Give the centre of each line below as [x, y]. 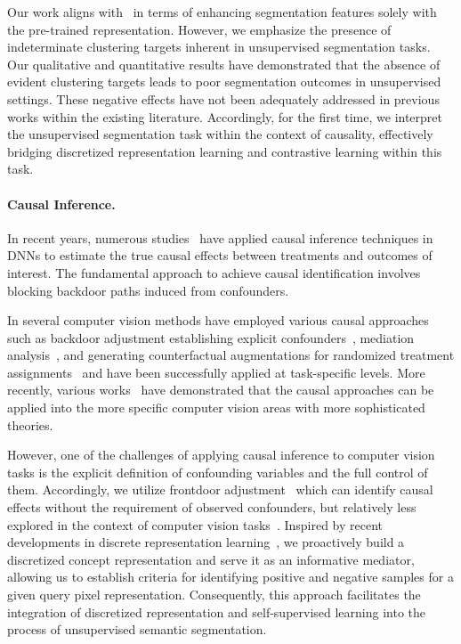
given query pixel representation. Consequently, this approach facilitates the [214, 595]
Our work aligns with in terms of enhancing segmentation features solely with [222, 12]
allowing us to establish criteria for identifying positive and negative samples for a [230, 577]
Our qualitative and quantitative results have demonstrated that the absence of [224, 64]
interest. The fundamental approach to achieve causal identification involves [214, 272]
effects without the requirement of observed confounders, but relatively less [212, 507]
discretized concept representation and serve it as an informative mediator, [211, 559]
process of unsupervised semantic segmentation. [137, 629]
